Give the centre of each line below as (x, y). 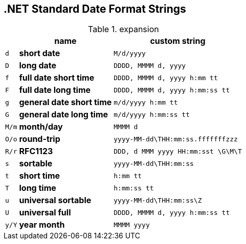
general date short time (65, 102)
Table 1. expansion (124, 29)
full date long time (55, 90)
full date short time (57, 78)
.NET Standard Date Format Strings (95, 9)
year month (42, 225)
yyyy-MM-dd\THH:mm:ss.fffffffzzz (176, 139)
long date (38, 66)
